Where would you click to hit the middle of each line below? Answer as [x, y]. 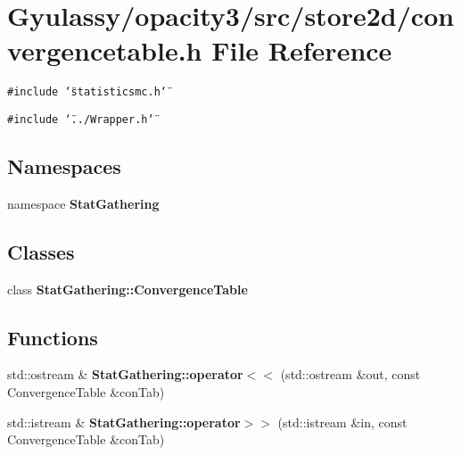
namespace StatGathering [83, 203]
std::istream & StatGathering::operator [124, 422]
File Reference [302, 50]
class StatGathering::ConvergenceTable [128, 289]
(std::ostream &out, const [350, 374]
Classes [41, 251]
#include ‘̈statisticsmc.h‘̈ [87, 92]
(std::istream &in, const [342, 422]
